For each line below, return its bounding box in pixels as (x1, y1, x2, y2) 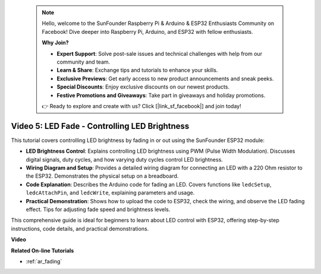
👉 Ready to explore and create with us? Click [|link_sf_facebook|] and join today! (42, 102, 241, 109)
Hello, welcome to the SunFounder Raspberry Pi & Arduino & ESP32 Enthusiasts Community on (42, 20, 275, 27)
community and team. (56, 58, 111, 65)
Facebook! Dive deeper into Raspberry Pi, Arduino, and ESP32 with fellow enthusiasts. (42, 28, 254, 35)
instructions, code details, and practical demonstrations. (11, 225, 149, 232)
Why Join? (42, 39, 69, 46)
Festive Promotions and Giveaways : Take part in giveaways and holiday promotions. (56, 92, 266, 99)
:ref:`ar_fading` (26, 257, 62, 264)
